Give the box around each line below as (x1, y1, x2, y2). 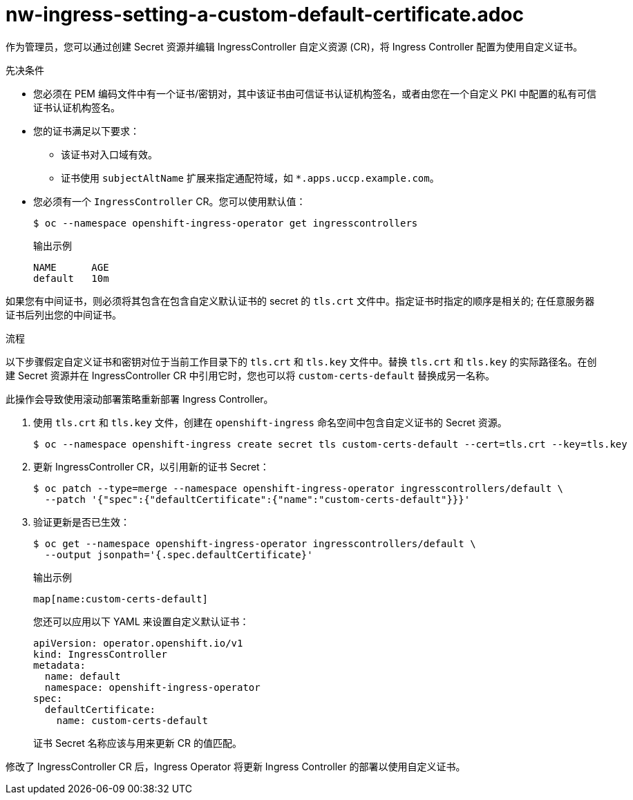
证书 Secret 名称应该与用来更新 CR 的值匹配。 (33, 736, 242, 749)
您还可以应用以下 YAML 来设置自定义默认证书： (33, 615, 249, 627)
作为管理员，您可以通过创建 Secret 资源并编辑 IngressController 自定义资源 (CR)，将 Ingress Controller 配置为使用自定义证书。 (6, 40, 583, 53)
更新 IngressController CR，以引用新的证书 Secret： (33, 460, 270, 473)
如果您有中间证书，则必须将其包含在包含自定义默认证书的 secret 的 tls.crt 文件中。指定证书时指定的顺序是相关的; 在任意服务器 (6, 294, 595, 307)
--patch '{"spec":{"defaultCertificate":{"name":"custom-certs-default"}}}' (44, 493, 471, 505)
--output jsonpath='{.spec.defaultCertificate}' (44, 549, 313, 560)
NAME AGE (33, 261, 109, 273)
